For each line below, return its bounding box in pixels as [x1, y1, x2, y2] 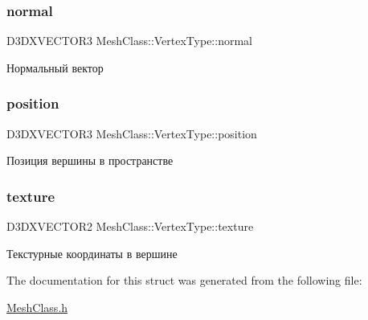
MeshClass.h [6, 298, 68, 315]
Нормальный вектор [6, 59, 104, 76]
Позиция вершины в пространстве [6, 152, 174, 169]
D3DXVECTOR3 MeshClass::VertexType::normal [6, 32, 252, 49]
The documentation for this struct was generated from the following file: [6, 272, 362, 289]
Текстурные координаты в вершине [6, 244, 178, 261]
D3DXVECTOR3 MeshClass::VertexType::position [6, 125, 257, 142]
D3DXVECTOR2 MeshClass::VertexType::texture [6, 218, 254, 235]
